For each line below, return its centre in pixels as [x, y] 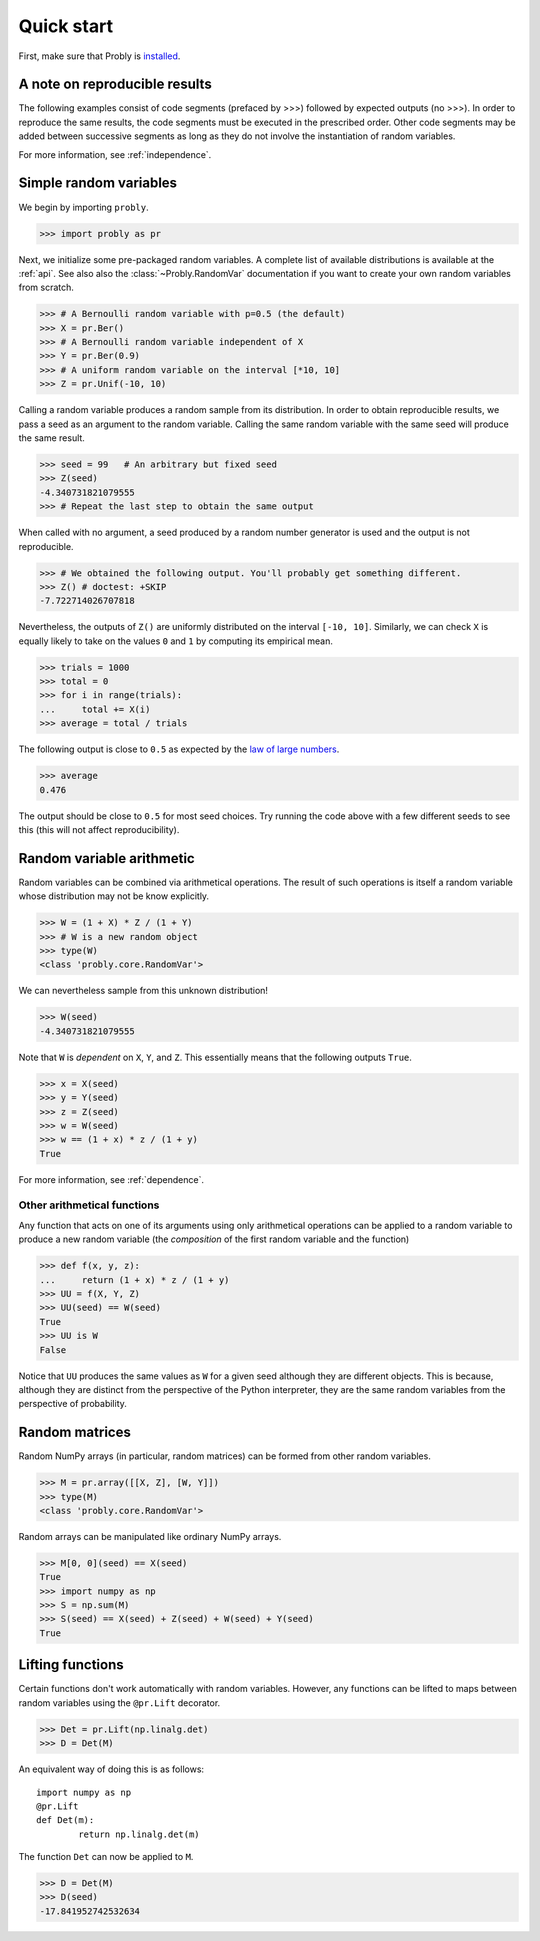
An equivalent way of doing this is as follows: [111, 1769]
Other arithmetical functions [89, 1205]
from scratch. [46, 287]
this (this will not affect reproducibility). [99, 829]
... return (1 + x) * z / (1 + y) [134, 1279]
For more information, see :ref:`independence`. [115, 154]
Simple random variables [98, 183]
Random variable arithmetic [106, 858]
